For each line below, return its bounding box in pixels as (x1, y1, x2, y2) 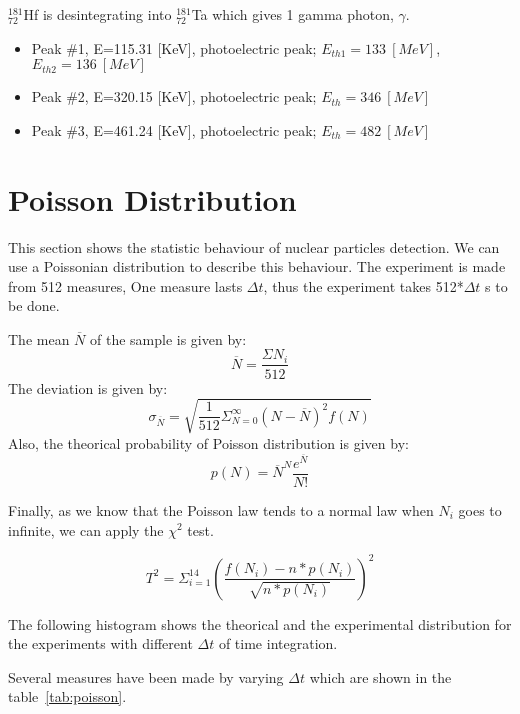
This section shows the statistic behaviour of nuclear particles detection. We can (8, 236, 500, 257)
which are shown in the (309, 666, 452, 687)
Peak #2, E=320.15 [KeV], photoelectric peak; (31, 86, 317, 107)
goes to (458, 499, 502, 520)
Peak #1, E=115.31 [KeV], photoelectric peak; (31, 37, 317, 58)
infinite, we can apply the (8, 519, 164, 540)
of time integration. (218, 633, 338, 654)
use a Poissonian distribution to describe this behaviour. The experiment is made (8, 256, 506, 277)
